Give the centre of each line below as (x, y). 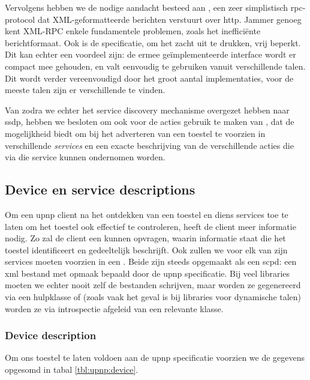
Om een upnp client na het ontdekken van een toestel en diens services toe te (147, 214)
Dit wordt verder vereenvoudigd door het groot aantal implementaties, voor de (149, 78)
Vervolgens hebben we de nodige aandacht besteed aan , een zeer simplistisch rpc (154, 7)
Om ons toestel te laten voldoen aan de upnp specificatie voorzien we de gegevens (155, 357)
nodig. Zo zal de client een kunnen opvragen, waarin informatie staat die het (145, 238)
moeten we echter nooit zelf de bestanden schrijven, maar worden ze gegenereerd (153, 285)
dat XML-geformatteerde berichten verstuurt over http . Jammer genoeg (169, 19)
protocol (20, 19)
